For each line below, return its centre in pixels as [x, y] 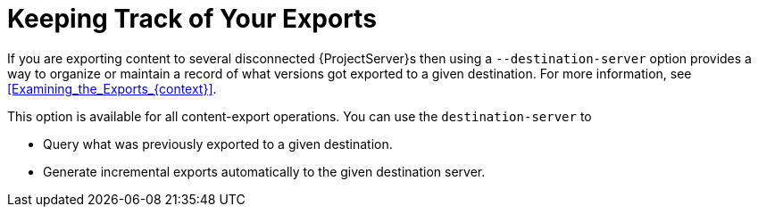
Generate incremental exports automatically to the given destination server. [264, 171]
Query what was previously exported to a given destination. [218, 144]
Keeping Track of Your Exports [192, 19]
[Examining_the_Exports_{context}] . [112, 88]
